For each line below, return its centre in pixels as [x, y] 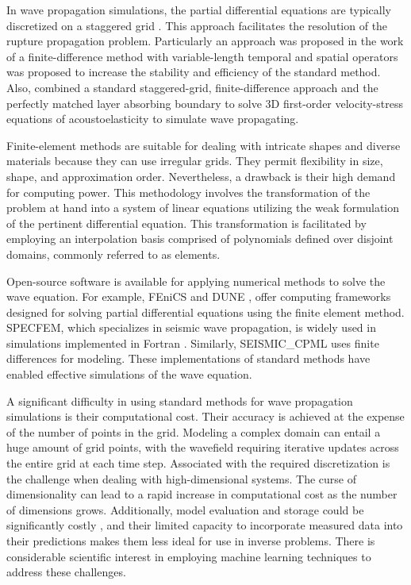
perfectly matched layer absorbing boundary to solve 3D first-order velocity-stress [205, 103]
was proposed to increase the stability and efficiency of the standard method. [194, 72]
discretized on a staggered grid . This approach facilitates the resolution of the [197, 25]
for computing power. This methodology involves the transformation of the [188, 192]
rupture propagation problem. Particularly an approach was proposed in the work [205, 41]
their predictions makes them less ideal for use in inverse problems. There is [191, 541]
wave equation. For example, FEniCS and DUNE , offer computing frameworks [199, 296]
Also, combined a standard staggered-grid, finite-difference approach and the [192, 87]
